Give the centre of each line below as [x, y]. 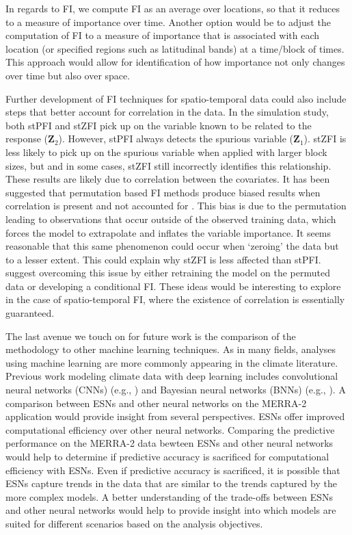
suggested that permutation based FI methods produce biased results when [163, 192]
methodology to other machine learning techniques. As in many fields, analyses [171, 349]
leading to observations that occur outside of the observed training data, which [171, 219]
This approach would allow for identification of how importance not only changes [175, 62]
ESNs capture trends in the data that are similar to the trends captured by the [171, 483]
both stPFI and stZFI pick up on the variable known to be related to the [159, 125]
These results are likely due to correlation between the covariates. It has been [168, 179]
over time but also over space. [68, 75]
